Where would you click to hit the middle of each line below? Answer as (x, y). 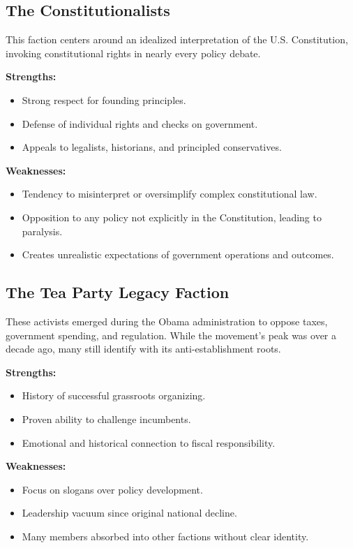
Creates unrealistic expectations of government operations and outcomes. (178, 254)
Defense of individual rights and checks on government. (140, 123)
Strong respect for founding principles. (104, 99)
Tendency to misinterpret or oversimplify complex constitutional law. (170, 194)
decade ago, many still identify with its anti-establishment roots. (143, 349)
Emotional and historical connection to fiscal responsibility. (149, 442)
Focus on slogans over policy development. (112, 489)
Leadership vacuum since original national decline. (129, 513)
